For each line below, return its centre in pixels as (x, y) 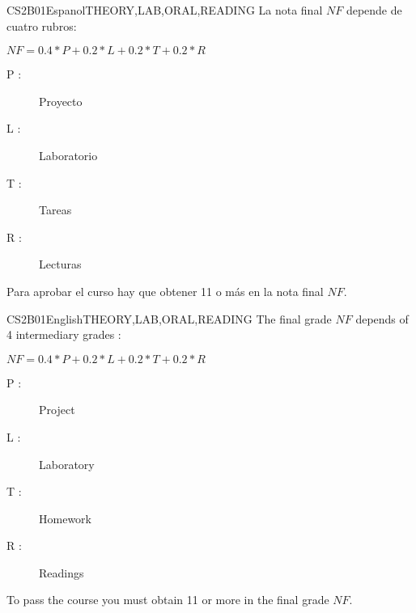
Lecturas (60, 264)
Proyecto (61, 101)
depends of (382, 318)
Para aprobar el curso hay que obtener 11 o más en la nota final (165, 291)
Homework (65, 518)
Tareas (55, 210)
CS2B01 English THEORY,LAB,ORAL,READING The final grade (169, 318)
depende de (374, 10)
